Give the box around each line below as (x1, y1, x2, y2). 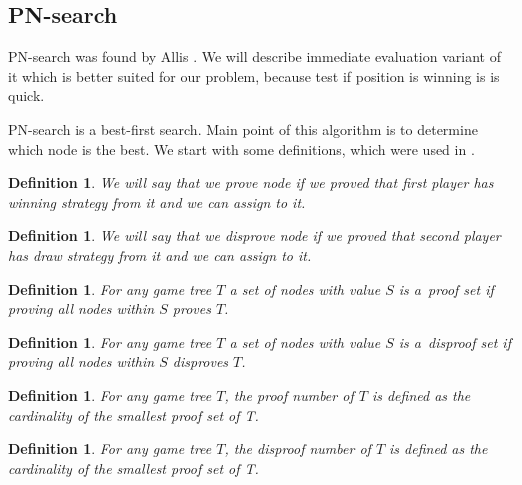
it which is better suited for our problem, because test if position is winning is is (8, 65, 500, 86)
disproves (172, 351, 229, 372)
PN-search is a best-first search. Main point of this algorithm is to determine (8, 118, 478, 139)
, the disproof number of (224, 438, 371, 459)
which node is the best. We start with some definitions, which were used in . (8, 138, 475, 159)
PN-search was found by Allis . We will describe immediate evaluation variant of (8, 46, 501, 67)
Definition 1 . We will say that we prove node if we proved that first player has (8, 172, 494, 193)
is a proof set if (398, 278, 494, 299)
